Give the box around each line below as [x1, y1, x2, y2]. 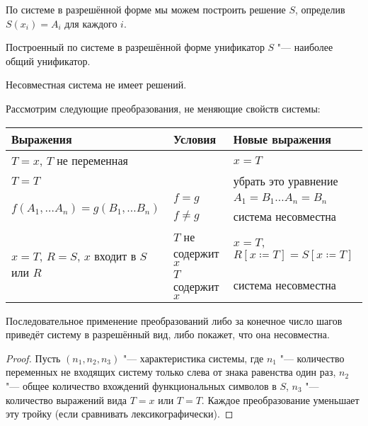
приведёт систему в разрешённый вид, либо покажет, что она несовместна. [6, 327, 330, 342]
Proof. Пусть [6, 350, 61, 365]
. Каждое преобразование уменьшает [201, 392, 360, 407]
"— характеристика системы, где [122, 350, 264, 365]
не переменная [57, 151, 128, 168]
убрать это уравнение [233, 172, 338, 189]
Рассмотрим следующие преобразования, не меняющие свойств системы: [6, 100, 321, 115]
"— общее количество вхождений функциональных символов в [6, 378, 277, 393]
